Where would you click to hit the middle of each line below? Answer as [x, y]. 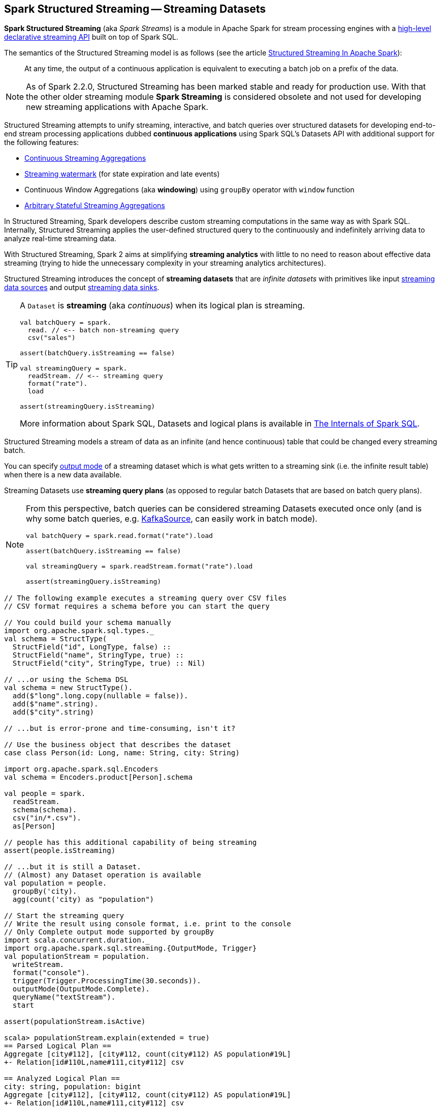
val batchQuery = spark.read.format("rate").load [119, 536]
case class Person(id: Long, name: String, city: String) [122, 753]
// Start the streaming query [64, 916]
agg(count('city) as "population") [83, 900]
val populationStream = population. [77, 957]
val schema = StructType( [56, 639]
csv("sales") [52, 338]
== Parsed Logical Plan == [58, 1046]
